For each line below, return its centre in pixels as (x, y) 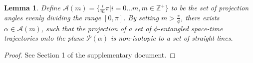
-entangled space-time (190, 28)
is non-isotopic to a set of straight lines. (172, 38)
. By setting (141, 17)
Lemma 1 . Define (32, 7)
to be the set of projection (210, 7)
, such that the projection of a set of (96, 28)
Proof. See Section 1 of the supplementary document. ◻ (90, 54)
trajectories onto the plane (44, 38)
